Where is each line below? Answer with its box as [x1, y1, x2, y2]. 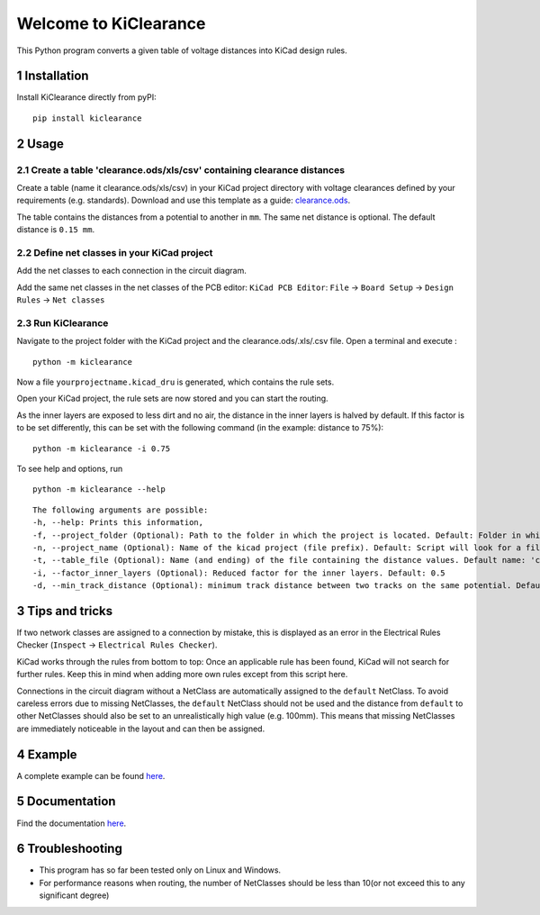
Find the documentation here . [16, 818, 127, 829]
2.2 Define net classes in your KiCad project [16, 246, 213, 258]
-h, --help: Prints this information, [32, 518, 204, 528]
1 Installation [16, 68, 89, 84]
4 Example [16, 747, 77, 762]
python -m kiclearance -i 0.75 [32, 443, 171, 454]
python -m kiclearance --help [32, 485, 166, 494]
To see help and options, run [16, 463, 123, 474]
